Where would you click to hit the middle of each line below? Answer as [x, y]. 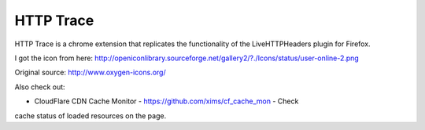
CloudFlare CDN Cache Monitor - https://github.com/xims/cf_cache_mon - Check [166, 101]
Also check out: [40, 87]
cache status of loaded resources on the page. [91, 116]
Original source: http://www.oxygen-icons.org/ [90, 72]
